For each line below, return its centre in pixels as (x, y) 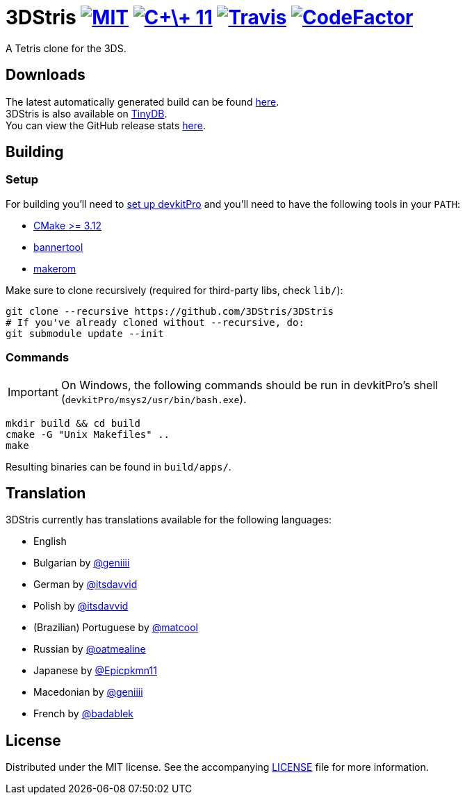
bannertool (58, 247)
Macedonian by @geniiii (88, 692)
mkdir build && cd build (73, 423)
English (50, 541)
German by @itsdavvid (85, 585)
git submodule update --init (85, 333)
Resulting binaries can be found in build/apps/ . (119, 466)
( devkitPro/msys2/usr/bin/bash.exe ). (154, 399)
